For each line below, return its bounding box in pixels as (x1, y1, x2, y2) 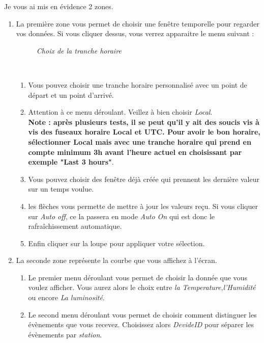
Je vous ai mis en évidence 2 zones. (4, 1, 113, 11)
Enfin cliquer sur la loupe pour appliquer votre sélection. (28, 238, 205, 248)
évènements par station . (28, 329, 102, 339)
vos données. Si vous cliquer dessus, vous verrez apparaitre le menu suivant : (16, 28, 254, 39)
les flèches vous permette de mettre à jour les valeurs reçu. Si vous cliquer (28, 200, 258, 211)
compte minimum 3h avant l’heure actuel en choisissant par (28, 146, 242, 157)
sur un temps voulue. (28, 183, 94, 194)
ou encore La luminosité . (28, 292, 105, 303)
